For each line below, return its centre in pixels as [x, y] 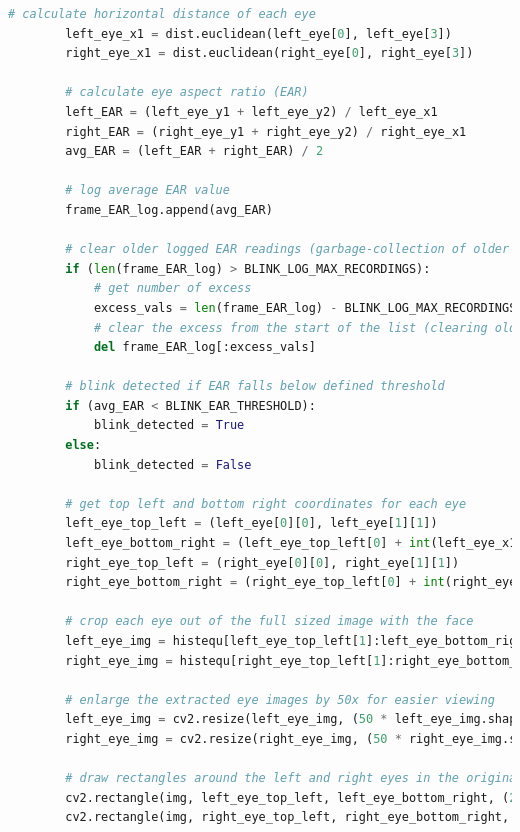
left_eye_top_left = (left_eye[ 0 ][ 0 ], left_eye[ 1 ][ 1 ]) [251, 523]
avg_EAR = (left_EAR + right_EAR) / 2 [194, 151]
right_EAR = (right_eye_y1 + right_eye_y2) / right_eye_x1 [266, 131]
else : [83, 445]
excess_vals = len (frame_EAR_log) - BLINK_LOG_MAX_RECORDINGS [305, 307]
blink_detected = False [172, 464]
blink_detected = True [169, 425]
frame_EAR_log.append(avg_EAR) [169, 209]
